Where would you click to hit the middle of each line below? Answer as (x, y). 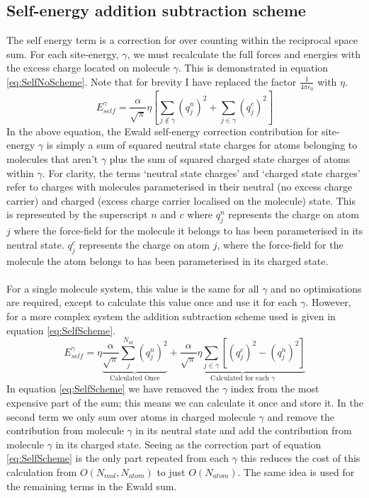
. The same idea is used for (296, 471)
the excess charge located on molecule (88, 68)
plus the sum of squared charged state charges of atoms (230, 159)
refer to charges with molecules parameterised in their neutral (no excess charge (180, 187)
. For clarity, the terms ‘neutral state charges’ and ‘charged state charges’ (201, 172)
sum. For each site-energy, (63, 53)
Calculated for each (240, 378)
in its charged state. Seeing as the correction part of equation (188, 444)
